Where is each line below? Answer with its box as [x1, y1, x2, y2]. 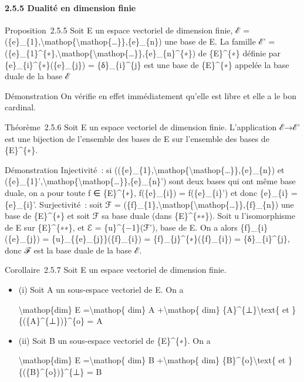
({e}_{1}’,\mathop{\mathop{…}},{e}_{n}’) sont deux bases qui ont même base [5, 175, 296, 187]
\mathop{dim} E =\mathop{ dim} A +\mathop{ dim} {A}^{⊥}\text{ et [18, 303, 289, 315]
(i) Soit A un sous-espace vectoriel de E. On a [18, 283, 184, 296]
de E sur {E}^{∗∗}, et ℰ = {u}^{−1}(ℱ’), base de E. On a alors [5, 221, 238, 233]
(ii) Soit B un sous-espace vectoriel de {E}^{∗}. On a [18, 334, 211, 346]
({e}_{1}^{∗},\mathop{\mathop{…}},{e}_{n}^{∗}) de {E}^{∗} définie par [5, 46, 281, 59]
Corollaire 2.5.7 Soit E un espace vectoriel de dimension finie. [5, 263, 227, 276]
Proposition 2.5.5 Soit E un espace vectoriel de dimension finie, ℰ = [5, 23, 250, 36]
